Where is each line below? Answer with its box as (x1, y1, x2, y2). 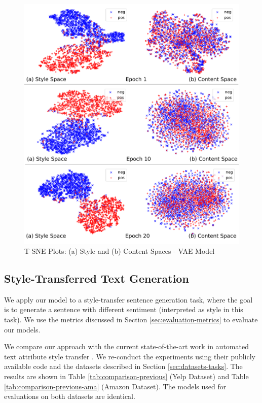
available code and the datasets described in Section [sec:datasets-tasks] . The (4, 361, 243, 372)
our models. (4, 324, 41, 334)
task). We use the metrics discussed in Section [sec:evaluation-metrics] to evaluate (4, 314, 258, 325)
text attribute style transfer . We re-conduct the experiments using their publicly (4, 351, 256, 361)
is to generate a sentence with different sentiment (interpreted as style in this (4, 304, 243, 315)
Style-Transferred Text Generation (4, 271, 189, 286)
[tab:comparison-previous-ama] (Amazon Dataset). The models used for (4, 381, 227, 391)
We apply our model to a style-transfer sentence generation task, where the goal (4, 294, 253, 305)
